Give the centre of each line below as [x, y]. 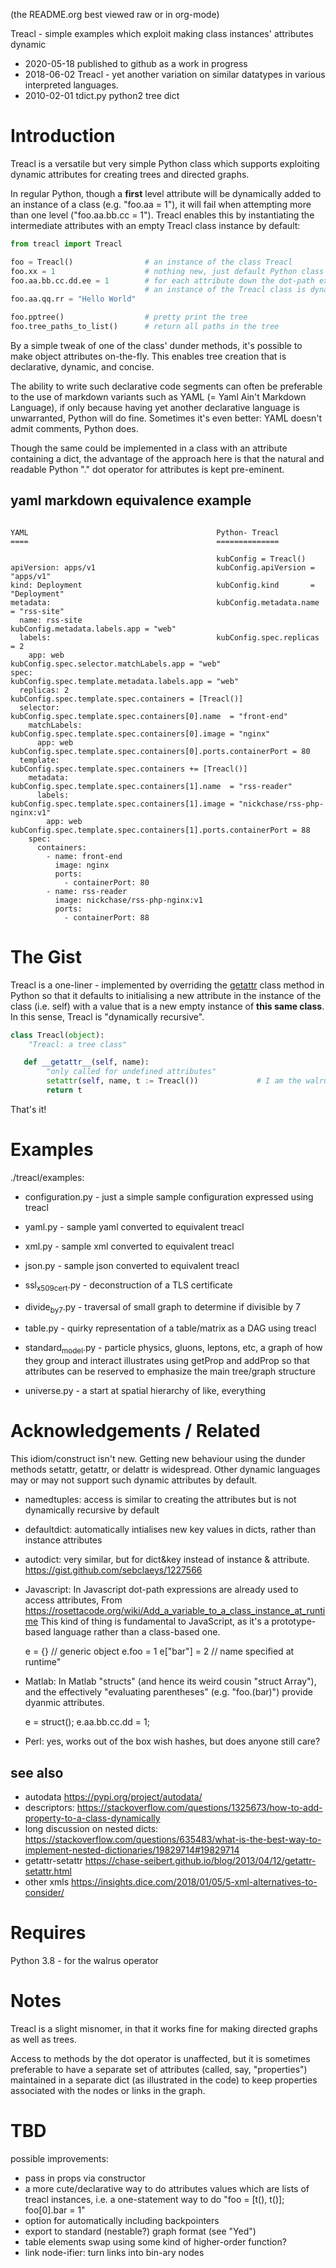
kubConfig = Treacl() [261, 559]
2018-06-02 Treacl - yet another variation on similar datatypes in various [175, 74]
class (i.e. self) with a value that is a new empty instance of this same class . [167, 1006]
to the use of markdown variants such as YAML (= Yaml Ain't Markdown [158, 396]
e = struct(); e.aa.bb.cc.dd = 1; [87, 1722]
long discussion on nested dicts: [91, 1829]
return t [64, 1090]
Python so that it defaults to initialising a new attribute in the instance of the [166, 995]
